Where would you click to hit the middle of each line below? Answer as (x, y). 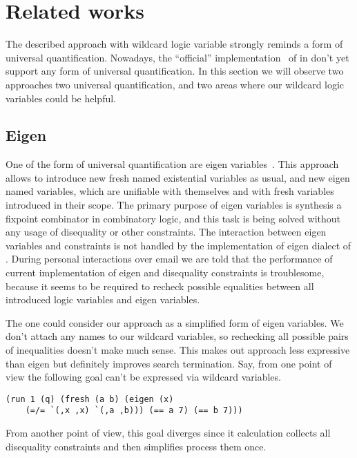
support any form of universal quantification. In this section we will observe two (175, 71)
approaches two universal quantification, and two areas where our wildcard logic (175, 84)
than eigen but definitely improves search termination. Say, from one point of (169, 363)
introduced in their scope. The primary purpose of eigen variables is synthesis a (174, 205)
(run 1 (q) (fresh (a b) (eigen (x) (90, 399)
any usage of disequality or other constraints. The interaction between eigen (166, 232)
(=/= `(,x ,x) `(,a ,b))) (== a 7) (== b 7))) (134, 411)
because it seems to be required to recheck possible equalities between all (160, 286)
